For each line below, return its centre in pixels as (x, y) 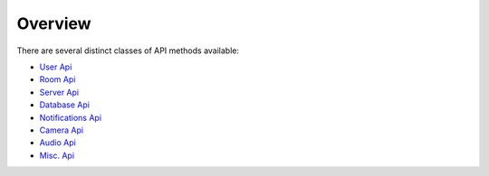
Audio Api (58, 143)
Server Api (59, 92)
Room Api (58, 79)
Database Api (65, 105)
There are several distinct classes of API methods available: (128, 51)
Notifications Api (71, 117)
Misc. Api (57, 155)
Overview (54, 23)
